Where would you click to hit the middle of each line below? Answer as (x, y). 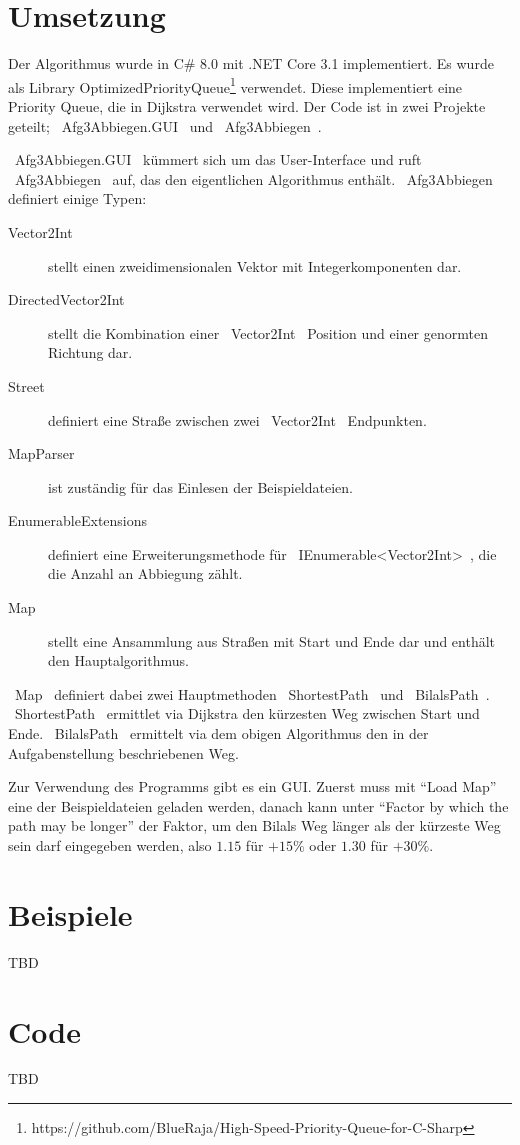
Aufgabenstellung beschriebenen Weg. (123, 752)
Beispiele (70, 913)
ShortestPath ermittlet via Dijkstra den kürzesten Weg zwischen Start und (247, 713)
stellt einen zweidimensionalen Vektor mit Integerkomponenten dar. (255, 265)
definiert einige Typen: (77, 198)
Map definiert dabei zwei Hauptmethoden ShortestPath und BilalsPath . (252, 693)
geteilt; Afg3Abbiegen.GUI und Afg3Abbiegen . (165, 125)
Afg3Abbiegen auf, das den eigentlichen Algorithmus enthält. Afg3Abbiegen (253, 178)
